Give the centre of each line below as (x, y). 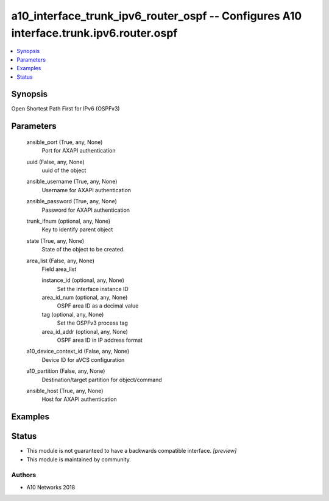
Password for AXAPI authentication (86, 210)
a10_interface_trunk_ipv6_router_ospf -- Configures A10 (157, 16)
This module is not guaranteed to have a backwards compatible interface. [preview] (132, 451)
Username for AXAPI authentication (86, 190)
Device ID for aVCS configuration (83, 359)
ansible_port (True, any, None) (65, 142)
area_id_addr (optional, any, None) (85, 331)
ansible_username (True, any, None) (72, 182)
